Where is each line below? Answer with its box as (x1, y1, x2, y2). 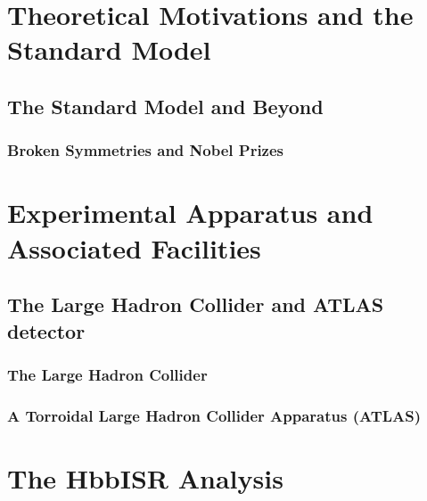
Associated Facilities (7, 229, 261, 266)
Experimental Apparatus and (7, 194, 374, 231)
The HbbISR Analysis (7, 459, 283, 496)
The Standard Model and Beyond (7, 92, 324, 119)
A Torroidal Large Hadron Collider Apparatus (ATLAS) (7, 404, 422, 426)
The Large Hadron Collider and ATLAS (7, 291, 384, 318)
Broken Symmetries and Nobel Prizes (7, 139, 284, 161)
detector (7, 316, 86, 344)
